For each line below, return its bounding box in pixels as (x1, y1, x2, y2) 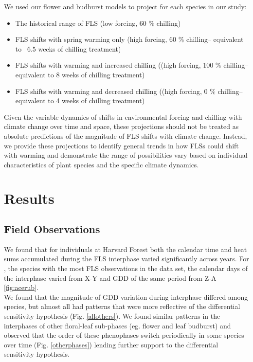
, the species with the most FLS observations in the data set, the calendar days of (4, 263, 248, 273)
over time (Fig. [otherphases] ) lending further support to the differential (4, 339, 218, 349)
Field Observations (4, 221, 100, 236)
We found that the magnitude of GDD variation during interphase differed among (4, 291, 248, 302)
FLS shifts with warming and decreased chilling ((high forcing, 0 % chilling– (15, 86, 243, 96)
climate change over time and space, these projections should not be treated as (4, 121, 239, 131)
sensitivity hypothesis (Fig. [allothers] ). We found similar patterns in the (4, 311, 220, 321)
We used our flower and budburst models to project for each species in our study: (4, 1, 247, 11)
